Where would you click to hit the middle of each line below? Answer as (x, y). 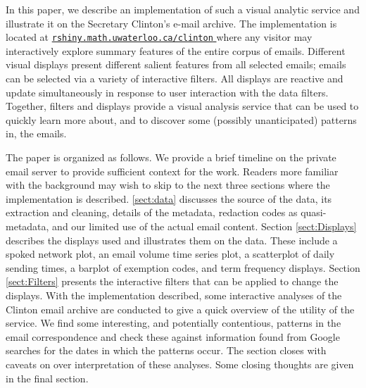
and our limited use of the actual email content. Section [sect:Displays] (204, 226)
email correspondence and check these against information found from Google (173, 336)
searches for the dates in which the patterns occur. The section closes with (166, 350)
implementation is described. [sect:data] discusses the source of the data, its (169, 198)
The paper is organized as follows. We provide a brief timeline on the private (171, 157)
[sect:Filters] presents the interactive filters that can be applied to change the (172, 281)
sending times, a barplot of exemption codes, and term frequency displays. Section (183, 267)
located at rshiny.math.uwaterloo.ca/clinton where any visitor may (159, 37)
